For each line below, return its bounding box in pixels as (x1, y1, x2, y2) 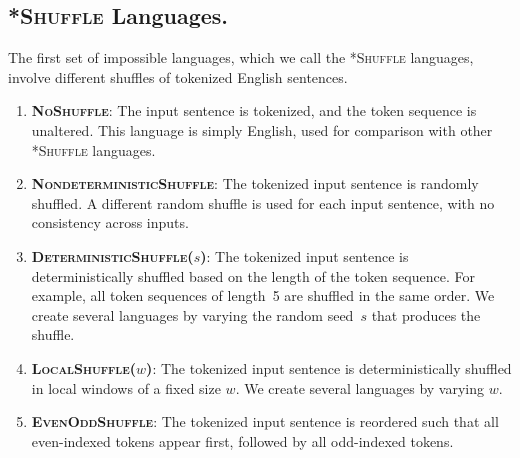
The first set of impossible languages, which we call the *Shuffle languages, (8, 47, 474, 68)
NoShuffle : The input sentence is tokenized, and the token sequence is (31, 100, 477, 121)
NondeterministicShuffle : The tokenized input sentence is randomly (31, 173, 479, 194)
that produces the (371, 304, 481, 325)
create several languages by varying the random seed (31, 304, 354, 325)
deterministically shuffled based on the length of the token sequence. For (31, 265, 475, 286)
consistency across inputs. (31, 212, 189, 233)
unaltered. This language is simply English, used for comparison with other (31, 119, 493, 140)
